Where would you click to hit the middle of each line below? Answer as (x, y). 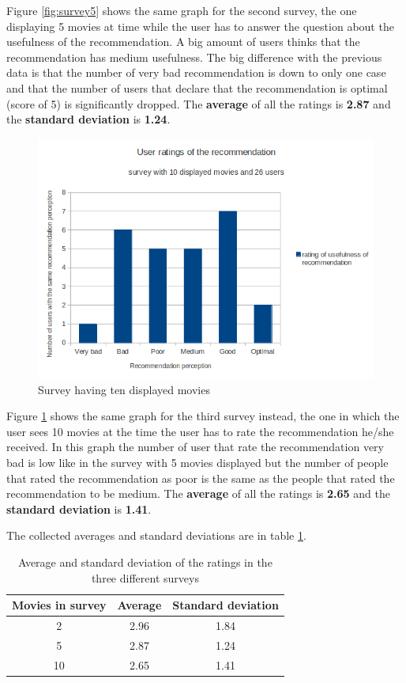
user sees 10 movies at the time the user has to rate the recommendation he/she (200, 431)
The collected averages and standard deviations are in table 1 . (156, 535)
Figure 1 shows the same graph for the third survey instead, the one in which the (203, 416)
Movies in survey (59, 605)
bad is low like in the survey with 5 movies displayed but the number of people (197, 463)
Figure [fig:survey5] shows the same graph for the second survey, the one (182, 10)
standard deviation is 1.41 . (79, 508)
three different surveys (145, 577)
